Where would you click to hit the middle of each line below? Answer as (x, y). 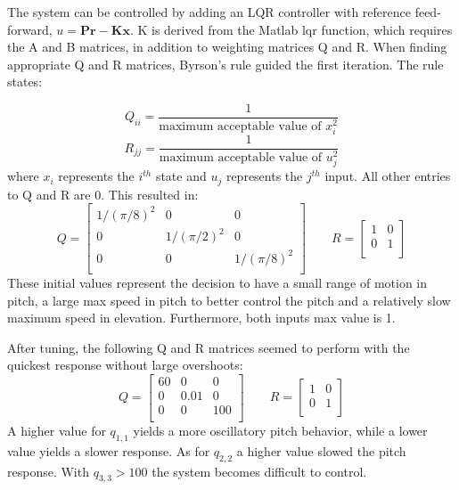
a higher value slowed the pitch (321, 450)
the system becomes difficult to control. (259, 471)
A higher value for (57, 431)
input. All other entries (388, 176)
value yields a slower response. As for (109, 450)
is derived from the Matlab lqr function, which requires (302, 29)
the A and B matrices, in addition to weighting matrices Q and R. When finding (227, 47)
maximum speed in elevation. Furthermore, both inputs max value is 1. (201, 318)
